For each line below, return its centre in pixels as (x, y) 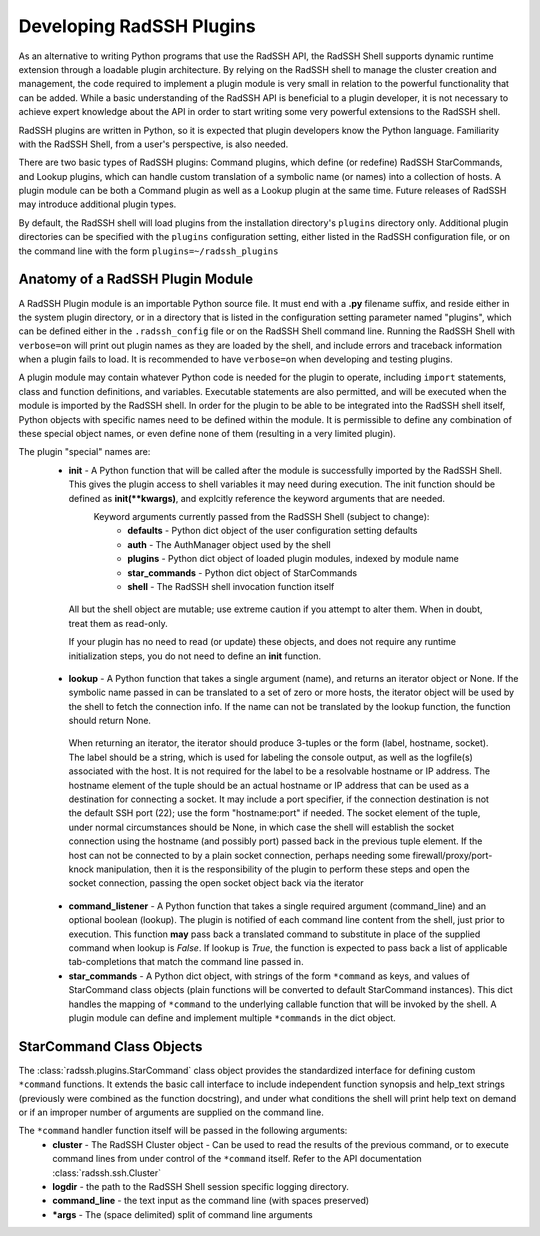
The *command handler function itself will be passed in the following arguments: (183, 1131)
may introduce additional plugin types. (97, 204)
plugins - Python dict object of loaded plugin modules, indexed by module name (293, 559)
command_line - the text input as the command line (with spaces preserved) (211, 1201)
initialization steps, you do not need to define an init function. (195, 656)
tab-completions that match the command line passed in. (186, 962)
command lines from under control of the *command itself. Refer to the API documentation (237, 1159)
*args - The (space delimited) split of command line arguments (183, 1214)
